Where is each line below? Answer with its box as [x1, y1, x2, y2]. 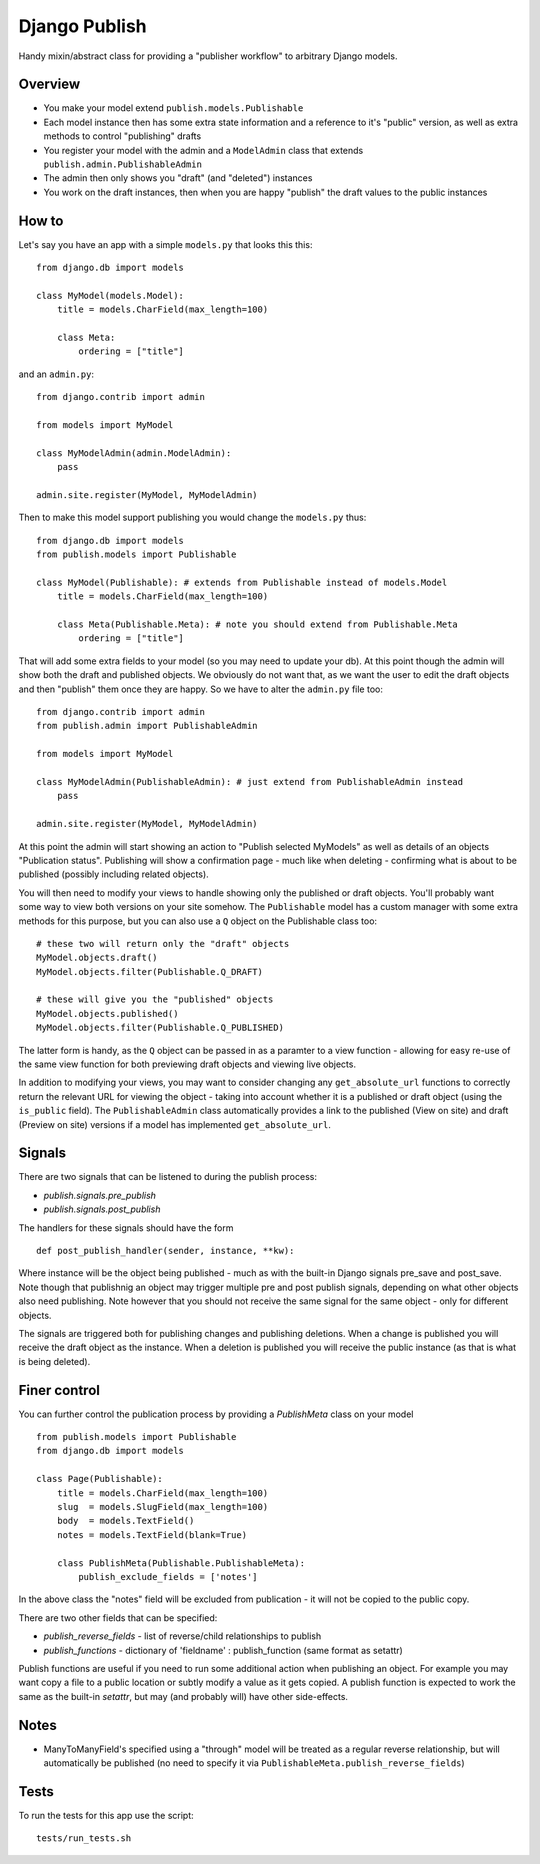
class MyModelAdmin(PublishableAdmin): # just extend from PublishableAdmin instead [36, 776, 464, 787]
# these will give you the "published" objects [36, 994, 274, 1005]
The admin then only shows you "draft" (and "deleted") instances [43, 172, 313, 184]
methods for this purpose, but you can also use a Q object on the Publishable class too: [18, 915, 378, 927]
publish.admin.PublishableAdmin [43, 159, 202, 170]
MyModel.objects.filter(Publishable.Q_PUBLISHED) [36, 1022, 285, 1034]
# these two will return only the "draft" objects [36, 938, 290, 949]
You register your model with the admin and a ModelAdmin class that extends [43, 144, 364, 156]
